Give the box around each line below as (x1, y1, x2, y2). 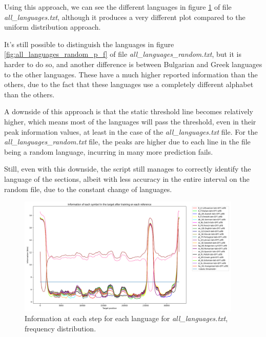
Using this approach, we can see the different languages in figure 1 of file (4, 2, 232, 12)
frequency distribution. (25, 323, 96, 334)
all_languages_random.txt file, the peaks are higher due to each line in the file (4, 136, 251, 147)
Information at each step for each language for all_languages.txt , (25, 313, 228, 324)
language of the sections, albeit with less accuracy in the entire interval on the (4, 173, 250, 184)
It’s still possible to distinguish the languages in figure (4, 38, 174, 49)
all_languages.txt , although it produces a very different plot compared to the (4, 11, 245, 22)
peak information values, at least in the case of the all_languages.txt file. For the (4, 126, 258, 137)
